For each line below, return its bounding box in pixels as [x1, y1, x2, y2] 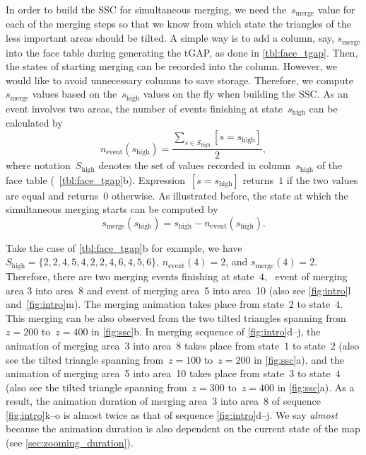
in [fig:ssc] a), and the [254, 352, 344, 367]
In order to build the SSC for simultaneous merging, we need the [6, 2, 286, 16]
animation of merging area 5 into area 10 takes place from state [6, 366, 285, 381]
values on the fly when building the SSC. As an [143, 86, 348, 101]
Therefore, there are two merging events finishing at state [6, 268, 254, 283]
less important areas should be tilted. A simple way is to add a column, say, [6, 30, 334, 45]
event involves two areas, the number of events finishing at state [6, 100, 283, 115]
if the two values [286, 172, 358, 187]
